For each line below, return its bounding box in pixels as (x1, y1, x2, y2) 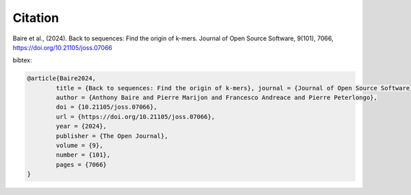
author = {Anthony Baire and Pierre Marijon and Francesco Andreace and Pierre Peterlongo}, (55, 94, 378, 102)
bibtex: (12, 56, 32, 64)
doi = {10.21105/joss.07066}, (55, 103, 158, 111)
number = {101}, (55, 151, 111, 159)
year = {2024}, (55, 122, 108, 130)
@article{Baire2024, (27, 75, 96, 82)
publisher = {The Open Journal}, (55, 132, 169, 140)
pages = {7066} (55, 161, 108, 168)
